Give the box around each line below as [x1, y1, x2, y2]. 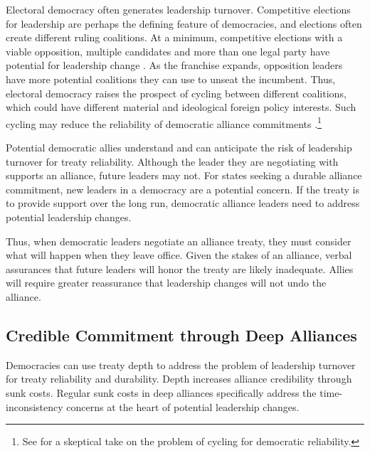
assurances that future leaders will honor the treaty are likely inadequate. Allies [6, 261, 354, 276]
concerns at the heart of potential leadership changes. [66, 399, 300, 414]
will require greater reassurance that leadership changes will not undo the [6, 275, 327, 290]
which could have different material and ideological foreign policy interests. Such [6, 100, 356, 114]
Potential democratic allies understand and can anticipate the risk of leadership [6, 140, 352, 154]
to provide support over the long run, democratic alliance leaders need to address [6, 196, 360, 210]
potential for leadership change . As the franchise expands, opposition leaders [6, 58, 343, 73]
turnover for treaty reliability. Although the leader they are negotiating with [6, 154, 339, 169]
